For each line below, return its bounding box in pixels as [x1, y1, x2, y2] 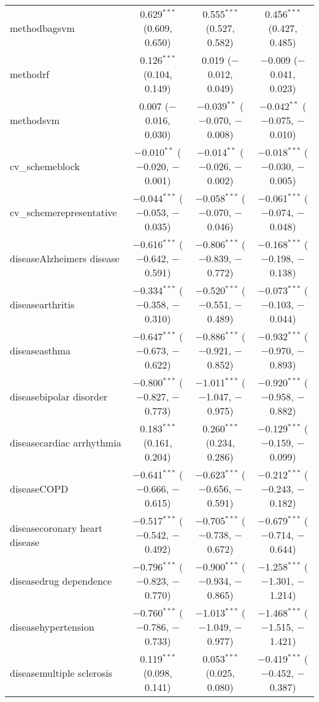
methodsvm [10, 113, 60, 127]
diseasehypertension [10, 620, 94, 634]
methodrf [10, 67, 50, 81]
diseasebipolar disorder [10, 389, 108, 404]
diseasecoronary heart [10, 520, 102, 535]
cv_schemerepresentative [10, 205, 117, 219]
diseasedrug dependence [10, 574, 112, 588]
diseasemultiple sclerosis [10, 666, 113, 680]
